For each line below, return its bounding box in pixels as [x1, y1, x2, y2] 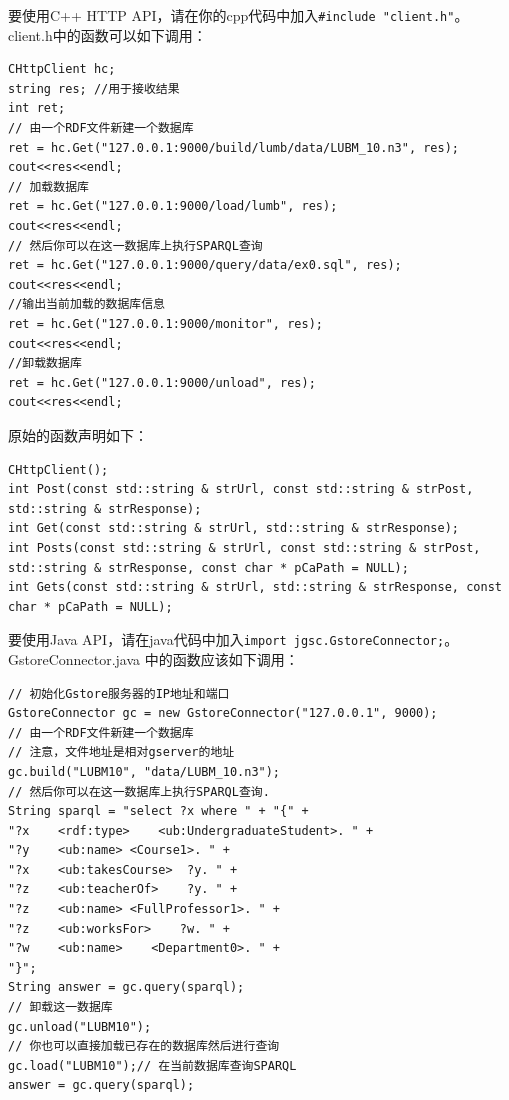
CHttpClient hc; [8, 62, 116, 77]
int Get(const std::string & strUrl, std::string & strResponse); [8, 521, 460, 536]
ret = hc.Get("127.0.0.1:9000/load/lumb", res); [8, 199, 338, 214]
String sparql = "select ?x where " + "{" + [8, 804, 309, 819]
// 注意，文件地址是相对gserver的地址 [8, 745, 235, 760]
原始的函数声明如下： [8, 424, 148, 445]
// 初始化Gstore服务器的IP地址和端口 [8, 686, 230, 701]
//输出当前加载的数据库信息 [8, 297, 166, 312]
